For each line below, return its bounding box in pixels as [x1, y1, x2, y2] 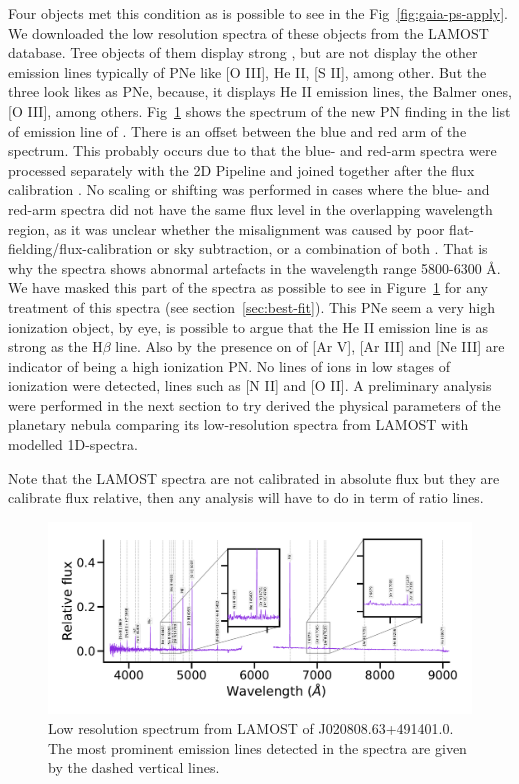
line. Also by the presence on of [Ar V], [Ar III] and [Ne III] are [115, 336, 505, 357]
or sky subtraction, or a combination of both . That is [157, 238, 488, 259]
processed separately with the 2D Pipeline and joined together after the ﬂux [8, 159, 475, 180]
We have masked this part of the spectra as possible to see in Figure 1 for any [8, 277, 488, 298]
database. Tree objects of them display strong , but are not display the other [8, 42, 478, 63]
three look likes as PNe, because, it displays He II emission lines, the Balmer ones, [8, 81, 512, 102]
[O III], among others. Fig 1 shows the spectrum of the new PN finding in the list [8, 100, 511, 121]
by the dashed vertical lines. [48, 757, 220, 778]
